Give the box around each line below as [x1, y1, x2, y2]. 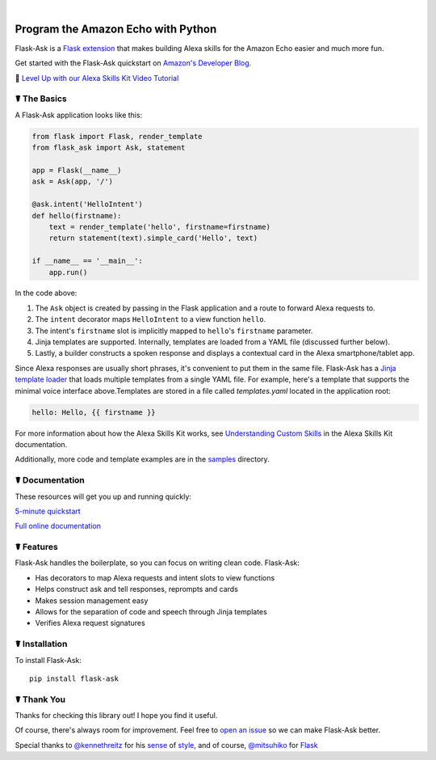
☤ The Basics [15, 93, 68, 104]
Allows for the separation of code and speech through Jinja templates [35, 606, 268, 616]
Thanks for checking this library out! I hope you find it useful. [15, 711, 218, 720]
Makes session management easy [35, 595, 149, 606]
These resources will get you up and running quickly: [15, 492, 191, 501]
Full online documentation [15, 521, 101, 531]
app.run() [48, 268, 88, 277]
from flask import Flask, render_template [31, 132, 203, 141]
